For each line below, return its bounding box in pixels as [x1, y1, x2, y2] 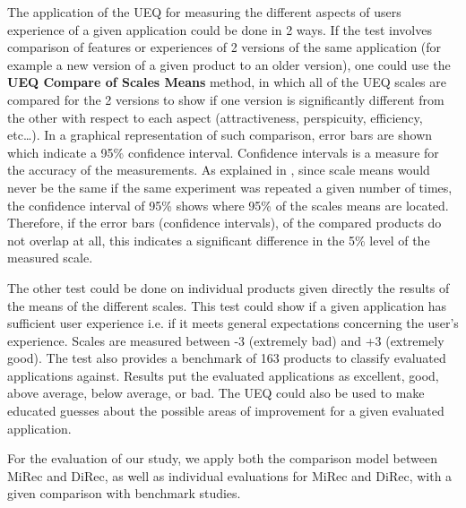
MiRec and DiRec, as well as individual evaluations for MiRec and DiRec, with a [7, 466, 453, 485]
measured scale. [7, 248, 93, 267]
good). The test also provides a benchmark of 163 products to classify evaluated [7, 349, 446, 367]
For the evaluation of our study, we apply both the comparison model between [7, 449, 437, 468]
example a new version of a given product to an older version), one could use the [7, 55, 451, 73]
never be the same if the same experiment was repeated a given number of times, [7, 177, 453, 196]
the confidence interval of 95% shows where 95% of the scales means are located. [7, 195, 449, 214]
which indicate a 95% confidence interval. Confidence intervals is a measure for [7, 142, 439, 161]
